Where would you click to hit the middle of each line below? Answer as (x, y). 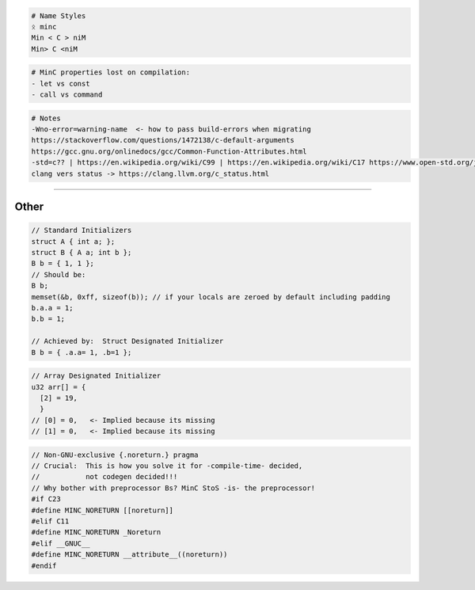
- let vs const (61, 84)
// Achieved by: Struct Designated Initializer (127, 341)
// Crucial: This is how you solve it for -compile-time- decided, (167, 466)
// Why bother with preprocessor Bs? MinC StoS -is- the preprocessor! (173, 488)
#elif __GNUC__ (61, 543)
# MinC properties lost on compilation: (110, 72)
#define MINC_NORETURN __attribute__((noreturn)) (129, 555)
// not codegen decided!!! (104, 477)
